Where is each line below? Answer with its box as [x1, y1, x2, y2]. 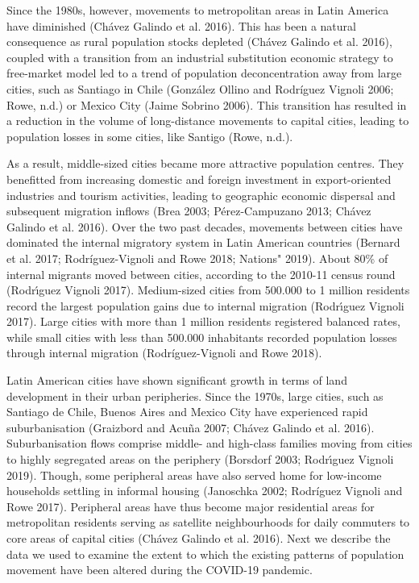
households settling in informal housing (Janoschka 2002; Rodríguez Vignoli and [6, 482, 403, 499]
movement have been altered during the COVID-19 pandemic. [6, 561, 313, 578]
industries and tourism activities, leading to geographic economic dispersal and [6, 186, 396, 203]
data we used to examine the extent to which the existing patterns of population [6, 545, 404, 562]
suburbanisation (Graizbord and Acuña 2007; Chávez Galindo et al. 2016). [6, 419, 375, 435]
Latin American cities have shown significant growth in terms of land [6, 372, 347, 389]
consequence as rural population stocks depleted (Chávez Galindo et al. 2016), [6, 33, 392, 50]
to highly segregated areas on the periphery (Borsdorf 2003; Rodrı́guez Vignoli [6, 451, 394, 468]
